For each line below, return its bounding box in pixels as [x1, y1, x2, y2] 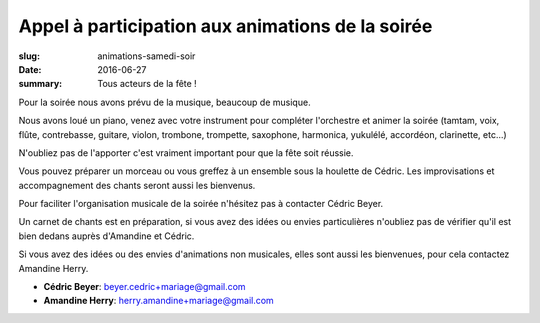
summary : [18, 78, 63, 90]
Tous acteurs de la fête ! [97, 78, 197, 90]
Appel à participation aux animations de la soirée [18, 15, 433, 37]
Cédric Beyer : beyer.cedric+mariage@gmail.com [43, 281, 246, 293]
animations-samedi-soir [97, 50, 196, 62]
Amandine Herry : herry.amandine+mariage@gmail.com [43, 295, 274, 307]
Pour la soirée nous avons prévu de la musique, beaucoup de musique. [18, 96, 311, 108]
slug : [18, 50, 40, 62]
